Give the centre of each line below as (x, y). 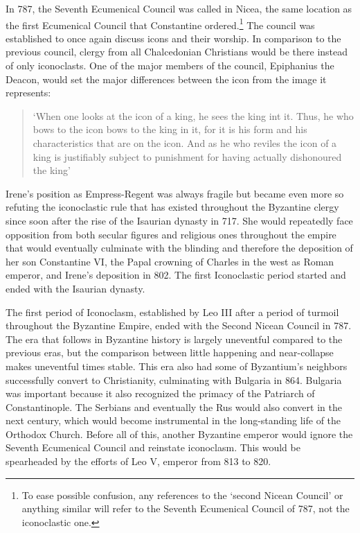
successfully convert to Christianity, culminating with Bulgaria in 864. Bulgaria (174, 379)
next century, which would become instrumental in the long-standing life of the (173, 420)
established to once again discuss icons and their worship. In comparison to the (173, 38)
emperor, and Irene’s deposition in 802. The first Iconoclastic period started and (176, 275)
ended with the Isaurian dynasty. (75, 288)
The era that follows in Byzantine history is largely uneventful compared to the (174, 339)
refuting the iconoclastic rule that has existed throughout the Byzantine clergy (172, 207)
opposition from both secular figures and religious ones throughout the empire (171, 234)
